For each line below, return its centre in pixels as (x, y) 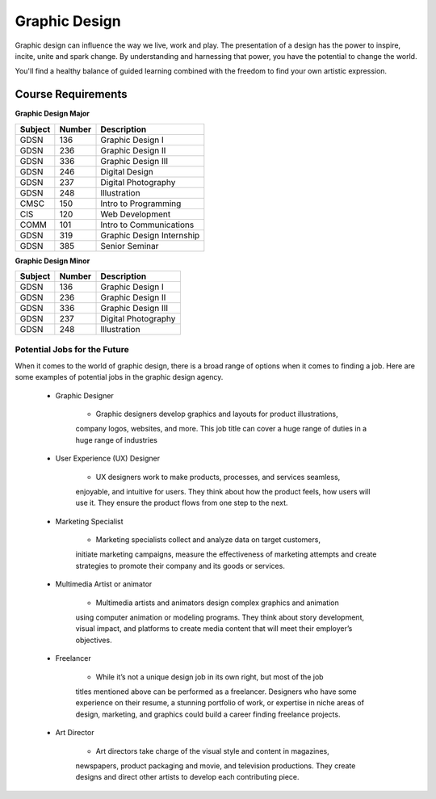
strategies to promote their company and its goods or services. (180, 566)
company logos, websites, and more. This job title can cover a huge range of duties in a (221, 429)
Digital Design (127, 171)
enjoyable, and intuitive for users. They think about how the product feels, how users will (223, 491)
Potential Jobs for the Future (72, 350)
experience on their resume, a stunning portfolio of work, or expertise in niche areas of (220, 703)
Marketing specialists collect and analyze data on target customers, (208, 540)
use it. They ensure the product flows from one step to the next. (182, 503)
